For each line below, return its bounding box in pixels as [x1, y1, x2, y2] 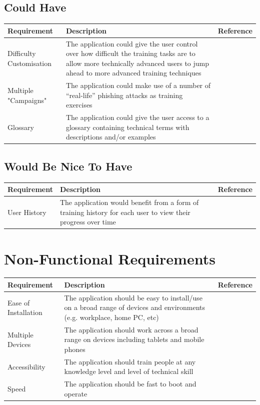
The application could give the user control [65, 38, 198, 48]
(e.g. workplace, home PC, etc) [64, 311, 159, 322]
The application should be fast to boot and [64, 378, 196, 389]
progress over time [59, 216, 116, 227]
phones [64, 344, 85, 354]
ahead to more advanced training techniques [65, 67, 201, 78]
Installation [7, 307, 42, 317]
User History [7, 206, 46, 217]
